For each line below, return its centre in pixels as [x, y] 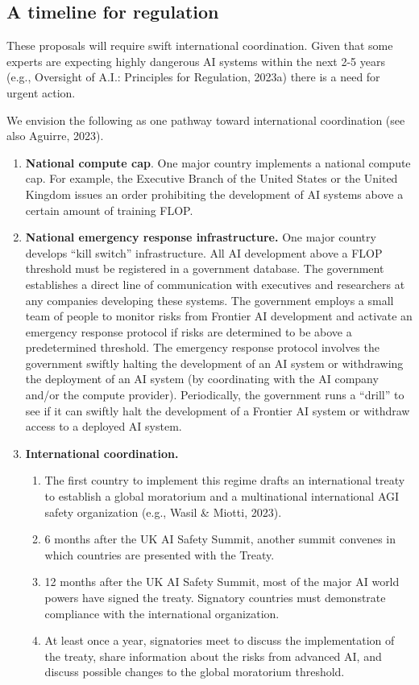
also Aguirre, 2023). [55, 136]
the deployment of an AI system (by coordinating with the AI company [202, 379]
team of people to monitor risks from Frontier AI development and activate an [219, 316]
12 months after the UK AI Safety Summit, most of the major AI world [222, 582]
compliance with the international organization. [162, 613]
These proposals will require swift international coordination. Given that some [200, 45]
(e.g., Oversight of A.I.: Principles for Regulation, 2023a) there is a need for [193, 77]
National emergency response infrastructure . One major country [201, 237]
